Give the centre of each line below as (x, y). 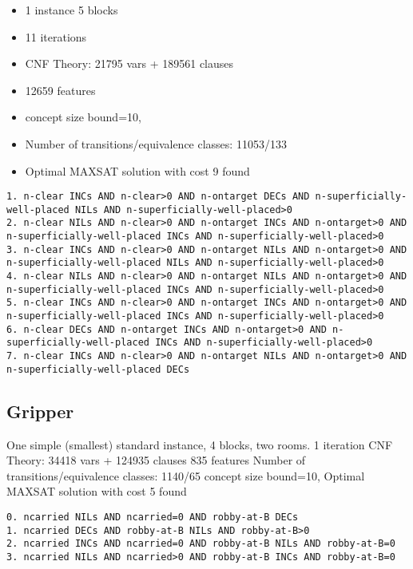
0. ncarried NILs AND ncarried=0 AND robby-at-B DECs (153, 517)
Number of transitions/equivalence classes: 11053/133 (156, 143)
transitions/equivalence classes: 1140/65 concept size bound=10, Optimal (186, 475)
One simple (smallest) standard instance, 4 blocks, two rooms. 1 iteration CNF (200, 444)
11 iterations (56, 36)
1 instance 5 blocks (71, 10)
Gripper (40, 411)
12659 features (60, 90)
